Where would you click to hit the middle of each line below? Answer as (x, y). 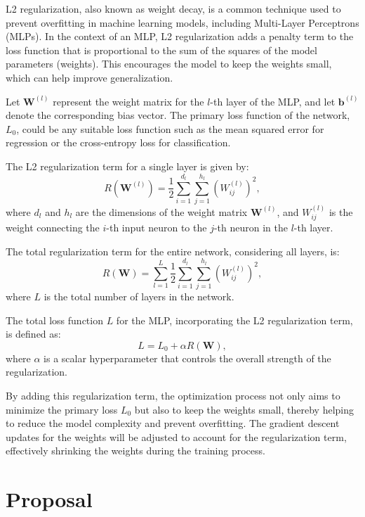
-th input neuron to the (157, 228)
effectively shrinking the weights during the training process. (135, 451)
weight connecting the (53, 228)
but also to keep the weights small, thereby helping (244, 409)
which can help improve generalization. (89, 77)
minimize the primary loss (62, 409)
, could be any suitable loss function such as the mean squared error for (170, 128)
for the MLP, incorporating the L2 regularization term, (234, 320)
